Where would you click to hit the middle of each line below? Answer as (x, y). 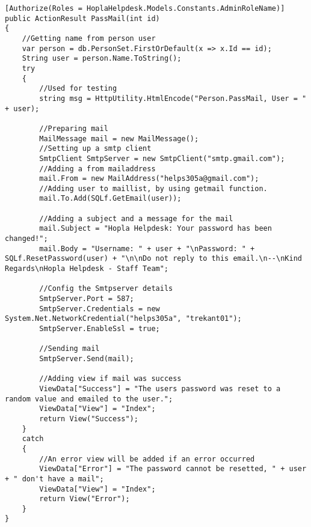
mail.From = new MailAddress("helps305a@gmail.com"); (149, 179)
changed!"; (26, 239)
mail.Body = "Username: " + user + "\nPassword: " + (147, 248)
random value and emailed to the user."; (89, 399)
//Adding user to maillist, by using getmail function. (153, 188)
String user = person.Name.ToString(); (102, 59)
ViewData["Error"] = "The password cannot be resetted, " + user (173, 469)
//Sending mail (69, 349)
